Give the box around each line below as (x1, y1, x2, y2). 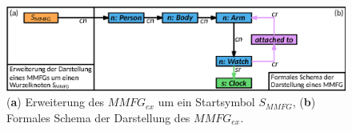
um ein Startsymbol (158, 93, 255, 110)
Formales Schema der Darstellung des (6, 109, 190, 125)
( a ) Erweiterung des (6, 93, 105, 110)
